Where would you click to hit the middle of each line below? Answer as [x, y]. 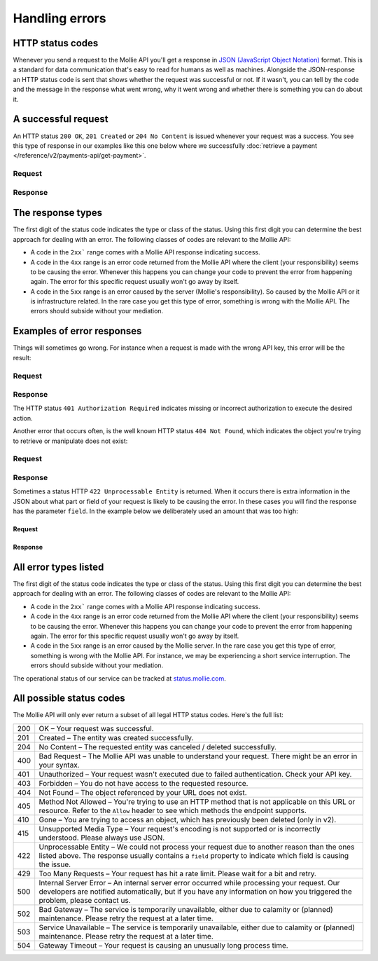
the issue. [55, 864]
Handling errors [59, 18]
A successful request [61, 119]
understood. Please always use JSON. [102, 838]
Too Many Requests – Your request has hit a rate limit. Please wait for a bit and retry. [177, 873]
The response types [58, 213]
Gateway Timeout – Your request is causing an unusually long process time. [163, 945]
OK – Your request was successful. [96, 728]
